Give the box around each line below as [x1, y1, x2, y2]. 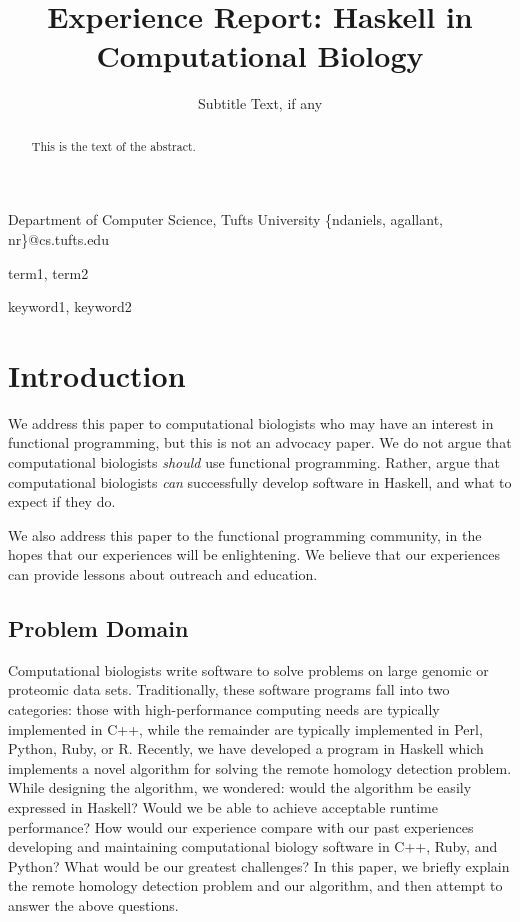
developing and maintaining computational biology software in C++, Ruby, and [8, 836, 498, 857]
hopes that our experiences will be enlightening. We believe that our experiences [8, 544, 500, 565]
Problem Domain [8, 613, 189, 643]
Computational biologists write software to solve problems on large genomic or [8, 659, 489, 680]
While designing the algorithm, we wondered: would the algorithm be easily [8, 777, 472, 798]
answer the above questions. [8, 894, 179, 915]
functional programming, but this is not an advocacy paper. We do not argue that [8, 432, 512, 453]
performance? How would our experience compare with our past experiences [8, 816, 474, 837]
